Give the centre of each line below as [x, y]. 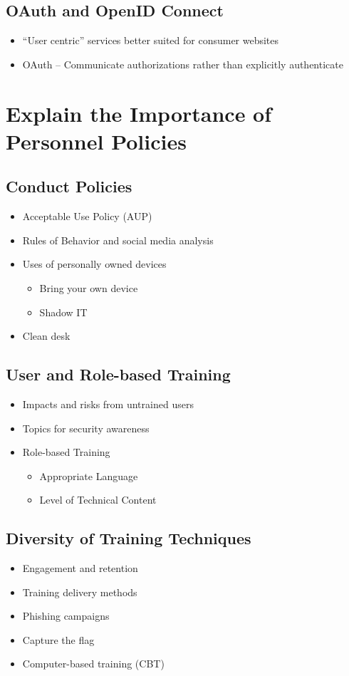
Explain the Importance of [139, 113]
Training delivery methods [80, 592]
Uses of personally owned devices [94, 264]
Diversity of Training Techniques [129, 538]
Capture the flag [58, 639]
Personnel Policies [96, 141]
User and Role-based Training [118, 374]
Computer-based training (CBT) [93, 664]
